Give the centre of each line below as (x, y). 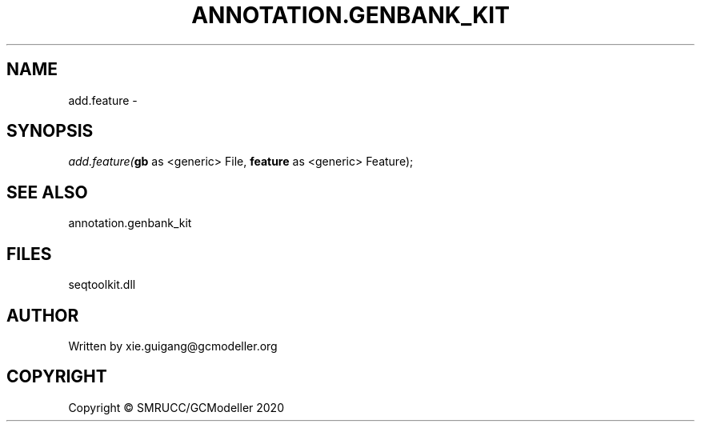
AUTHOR (43, 315)
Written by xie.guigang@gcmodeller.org (173, 346)
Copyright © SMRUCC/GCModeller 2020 (176, 407)
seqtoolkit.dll (102, 285)
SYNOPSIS (50, 131)
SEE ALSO (47, 192)
